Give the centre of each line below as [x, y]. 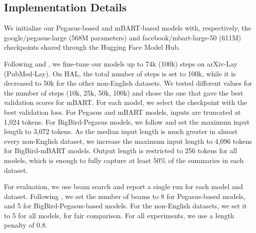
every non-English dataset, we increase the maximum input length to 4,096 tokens [128, 141]
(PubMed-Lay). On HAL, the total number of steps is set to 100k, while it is [120, 73]
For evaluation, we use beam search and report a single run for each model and [124, 186]
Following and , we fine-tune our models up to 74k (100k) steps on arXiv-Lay [121, 63]
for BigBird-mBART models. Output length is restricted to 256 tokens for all [121, 150]
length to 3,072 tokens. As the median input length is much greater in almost [121, 131]
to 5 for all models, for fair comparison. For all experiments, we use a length [119, 215]
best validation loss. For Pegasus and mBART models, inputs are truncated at [123, 112]
